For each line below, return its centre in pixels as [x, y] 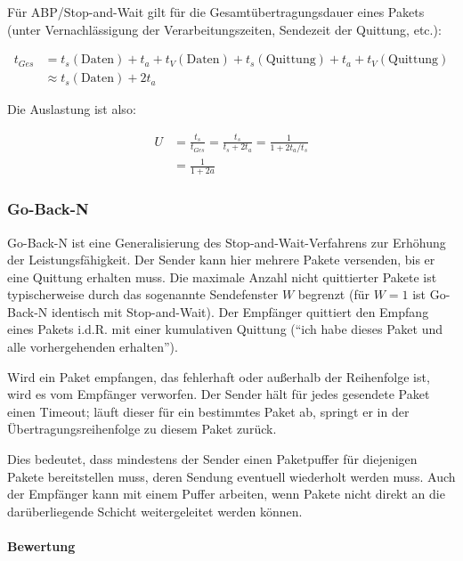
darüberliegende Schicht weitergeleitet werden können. [155, 511]
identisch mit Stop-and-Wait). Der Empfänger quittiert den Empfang [240, 311]
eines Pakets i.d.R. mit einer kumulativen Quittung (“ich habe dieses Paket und [225, 329]
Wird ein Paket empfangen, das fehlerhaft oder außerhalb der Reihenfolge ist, [219, 376]
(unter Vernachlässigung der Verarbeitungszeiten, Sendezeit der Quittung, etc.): [224, 29]
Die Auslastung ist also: [72, 109]
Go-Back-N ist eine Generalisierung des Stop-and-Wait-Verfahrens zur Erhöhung [227, 242]
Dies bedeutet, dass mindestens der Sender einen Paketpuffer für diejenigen [212, 459]
